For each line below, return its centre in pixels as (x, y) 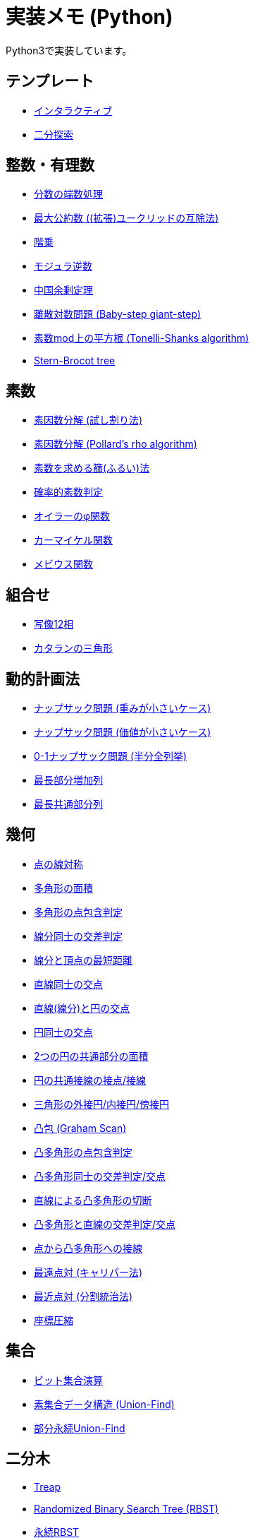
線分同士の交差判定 (78, 936)
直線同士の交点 (68, 984)
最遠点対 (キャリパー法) (88, 1272)
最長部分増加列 (68, 780)
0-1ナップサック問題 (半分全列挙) (111, 756)
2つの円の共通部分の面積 (91, 1056)
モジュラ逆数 (63, 266)
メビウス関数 (63, 564)
